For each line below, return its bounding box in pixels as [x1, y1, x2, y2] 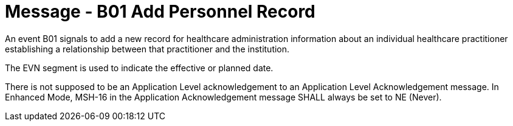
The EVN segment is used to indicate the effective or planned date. [5, 62, 274, 73]
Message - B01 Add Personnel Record [5, 1, 315, 22]
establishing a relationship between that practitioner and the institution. [5, 43, 290, 54]
